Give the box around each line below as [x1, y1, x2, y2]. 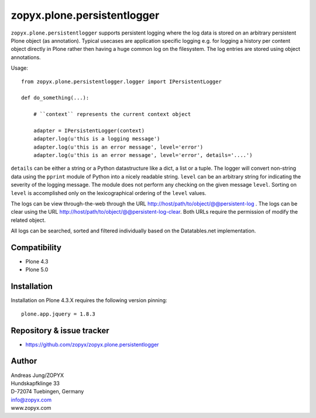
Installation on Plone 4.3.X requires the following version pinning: [11, 297, 167, 304]
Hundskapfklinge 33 [11, 379, 60, 386]
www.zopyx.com [11, 405, 51, 412]
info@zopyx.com [11, 396, 52, 403]
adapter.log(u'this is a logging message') [33, 135, 160, 142]
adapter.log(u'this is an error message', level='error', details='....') [33, 152, 253, 159]
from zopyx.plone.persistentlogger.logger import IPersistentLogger [21, 78, 222, 85]
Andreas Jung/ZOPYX [11, 372, 64, 379]
